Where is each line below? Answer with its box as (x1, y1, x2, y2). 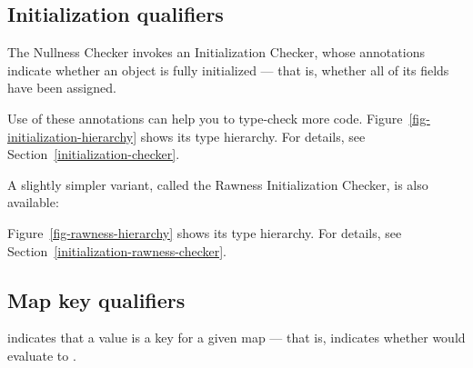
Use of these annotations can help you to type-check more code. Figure (7, 108, 403, 127)
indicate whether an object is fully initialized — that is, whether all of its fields (7, 60, 449, 79)
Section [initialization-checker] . (7, 144, 180, 164)
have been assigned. (7, 78, 116, 97)
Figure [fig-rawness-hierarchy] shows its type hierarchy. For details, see (7, 223, 402, 242)
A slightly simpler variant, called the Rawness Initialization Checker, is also (7, 174, 428, 194)
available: (7, 193, 59, 212)
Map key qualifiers (7, 285, 186, 313)
